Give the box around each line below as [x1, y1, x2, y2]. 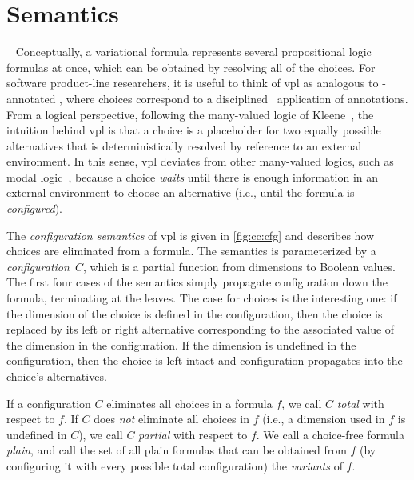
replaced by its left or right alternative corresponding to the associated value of [6, 321, 395, 338]
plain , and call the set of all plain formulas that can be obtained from [6, 442, 347, 458]
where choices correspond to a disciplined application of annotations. [66, 90, 408, 106]
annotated [6, 90, 56, 106]
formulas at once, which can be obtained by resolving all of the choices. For [6, 58, 376, 75]
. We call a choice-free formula [256, 426, 404, 442]
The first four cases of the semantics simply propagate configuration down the [6, 274, 388, 290]
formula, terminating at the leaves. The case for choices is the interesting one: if [6, 290, 397, 306]
